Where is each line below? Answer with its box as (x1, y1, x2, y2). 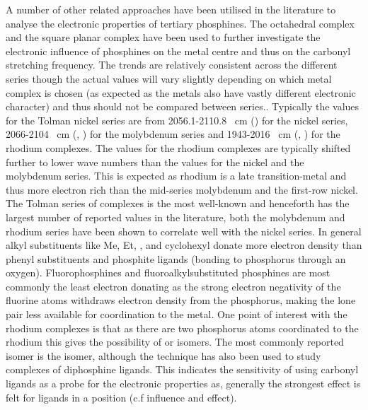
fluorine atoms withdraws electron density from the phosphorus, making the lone (6, 293, 356, 307)
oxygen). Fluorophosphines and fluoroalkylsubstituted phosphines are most (6, 265, 330, 280)
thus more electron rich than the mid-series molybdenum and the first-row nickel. (6, 182, 358, 197)
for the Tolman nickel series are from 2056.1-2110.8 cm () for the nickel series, (6, 112, 348, 127)
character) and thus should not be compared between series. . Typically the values (6, 99, 360, 114)
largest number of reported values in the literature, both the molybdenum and (6, 209, 345, 224)
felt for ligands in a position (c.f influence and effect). (6, 389, 237, 404)
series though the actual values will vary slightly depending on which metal (6, 71, 332, 86)
